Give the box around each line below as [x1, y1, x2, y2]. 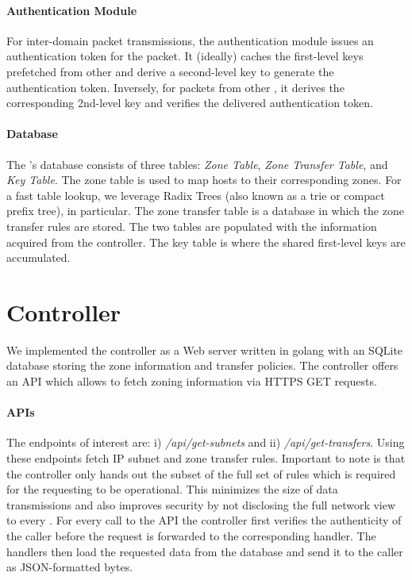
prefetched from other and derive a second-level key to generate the [6, 63, 334, 79]
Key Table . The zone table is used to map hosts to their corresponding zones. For [6, 171, 402, 188]
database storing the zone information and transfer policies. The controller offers [6, 357, 399, 374]
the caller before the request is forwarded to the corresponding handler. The [6, 527, 376, 544]
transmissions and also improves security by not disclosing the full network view [6, 496, 396, 513]
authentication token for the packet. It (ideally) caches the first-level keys [6, 48, 364, 64]
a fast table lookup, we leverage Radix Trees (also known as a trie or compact [6, 186, 385, 203]
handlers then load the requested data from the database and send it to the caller [6, 543, 403, 559]
